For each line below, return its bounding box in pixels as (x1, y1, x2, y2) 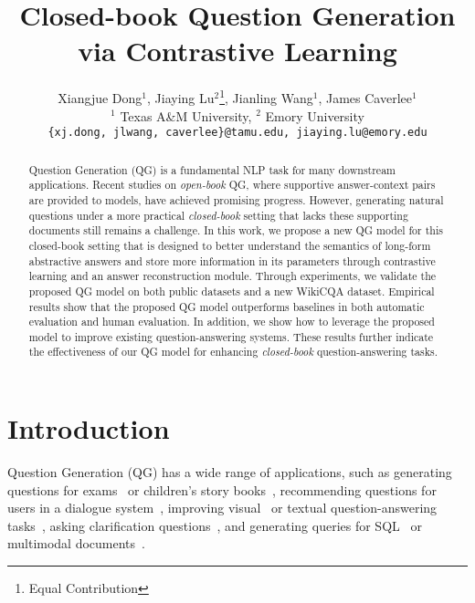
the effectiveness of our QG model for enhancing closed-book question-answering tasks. (28, 344, 438, 359)
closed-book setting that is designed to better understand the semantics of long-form (28, 237, 431, 253)
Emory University (265, 106, 364, 125)
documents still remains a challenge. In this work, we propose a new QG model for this (28, 223, 443, 238)
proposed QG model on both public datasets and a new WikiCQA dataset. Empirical (28, 283, 435, 298)
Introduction (7, 410, 170, 447)
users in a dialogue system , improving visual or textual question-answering (7, 498, 438, 517)
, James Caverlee (318, 88, 412, 107)
